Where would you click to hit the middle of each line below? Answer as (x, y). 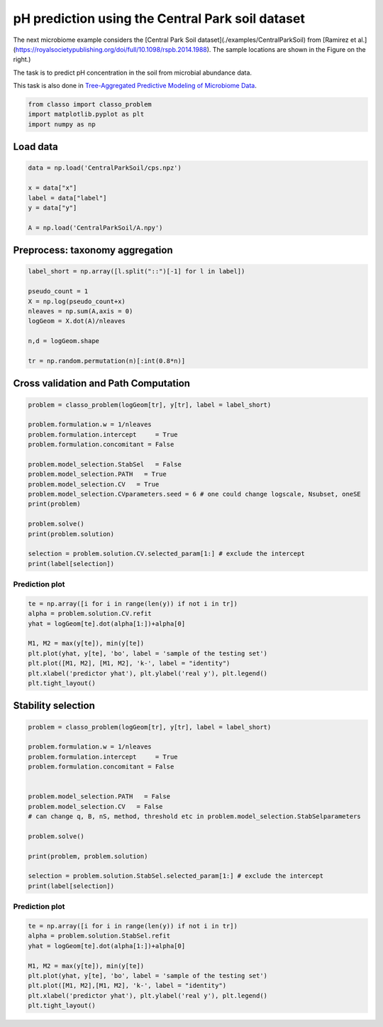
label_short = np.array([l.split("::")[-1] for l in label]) (137, 271)
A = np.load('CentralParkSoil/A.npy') (95, 228)
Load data (35, 147)
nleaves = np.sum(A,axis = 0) (81, 311)
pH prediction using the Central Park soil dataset (159, 18)
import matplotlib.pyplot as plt (86, 114)
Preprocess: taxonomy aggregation (93, 250)
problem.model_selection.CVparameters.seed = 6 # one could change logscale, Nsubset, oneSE (194, 494)
